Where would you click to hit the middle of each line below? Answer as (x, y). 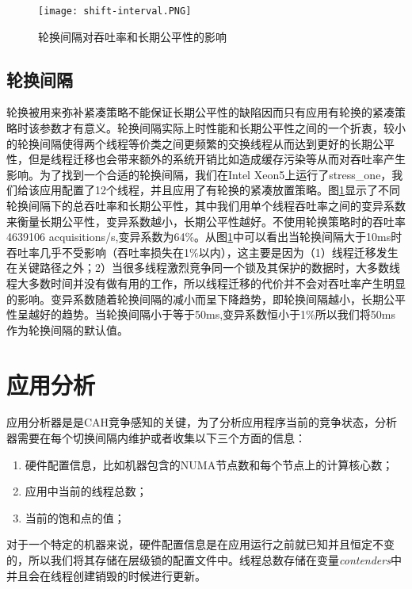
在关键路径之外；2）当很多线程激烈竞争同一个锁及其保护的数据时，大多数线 (203, 268)
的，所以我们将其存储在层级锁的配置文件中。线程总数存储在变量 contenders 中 (204, 560)
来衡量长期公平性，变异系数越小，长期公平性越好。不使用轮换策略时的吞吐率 (206, 221)
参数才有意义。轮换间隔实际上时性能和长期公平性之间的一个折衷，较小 (222, 128)
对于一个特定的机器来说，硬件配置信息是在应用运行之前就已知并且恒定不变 (200, 544)
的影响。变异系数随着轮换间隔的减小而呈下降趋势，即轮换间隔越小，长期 (195, 298)
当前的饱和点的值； (75, 517)
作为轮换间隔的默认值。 (67, 329)
